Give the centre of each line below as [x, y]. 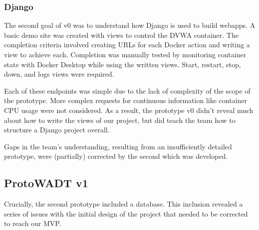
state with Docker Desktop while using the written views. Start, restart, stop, [123, 64]
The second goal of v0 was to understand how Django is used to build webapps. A [130, 25]
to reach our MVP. [33, 223]
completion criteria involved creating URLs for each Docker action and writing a [127, 45]
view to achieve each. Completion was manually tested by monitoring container [125, 54]
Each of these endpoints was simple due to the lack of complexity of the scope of [127, 90]
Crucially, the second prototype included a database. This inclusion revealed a [124, 204]
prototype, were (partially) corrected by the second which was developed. [116, 156]
